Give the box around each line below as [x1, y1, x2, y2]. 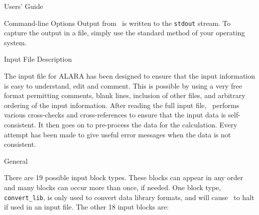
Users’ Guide [4, 1, 43, 11]
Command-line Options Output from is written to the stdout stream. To [4, 17, 231, 28]
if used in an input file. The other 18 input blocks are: [4, 202, 169, 212]
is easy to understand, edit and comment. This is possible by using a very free [4, 80, 242, 91]
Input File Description [4, 54, 72, 64]
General [4, 155, 28, 166]
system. [4, 37, 27, 47]
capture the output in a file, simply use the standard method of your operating [4, 27, 245, 38]
